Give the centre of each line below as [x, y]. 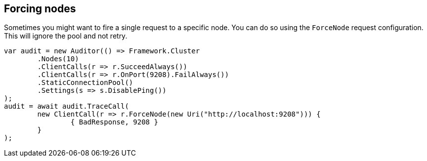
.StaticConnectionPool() [85, 83]
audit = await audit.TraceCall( [66, 106]
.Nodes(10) [58, 59]
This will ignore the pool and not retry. [66, 36]
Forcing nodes [40, 9]
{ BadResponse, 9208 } [114, 122]
